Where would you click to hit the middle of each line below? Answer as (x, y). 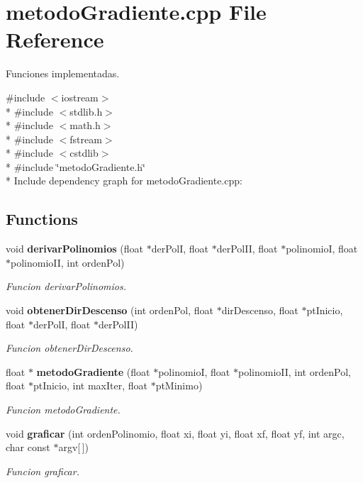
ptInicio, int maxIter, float (90, 385)
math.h (85, 125)
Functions (42, 219)
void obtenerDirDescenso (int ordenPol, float (110, 310)
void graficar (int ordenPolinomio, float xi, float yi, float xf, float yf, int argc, (175, 433)
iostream (80, 97)
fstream (86, 139)
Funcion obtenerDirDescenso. (69, 348)
